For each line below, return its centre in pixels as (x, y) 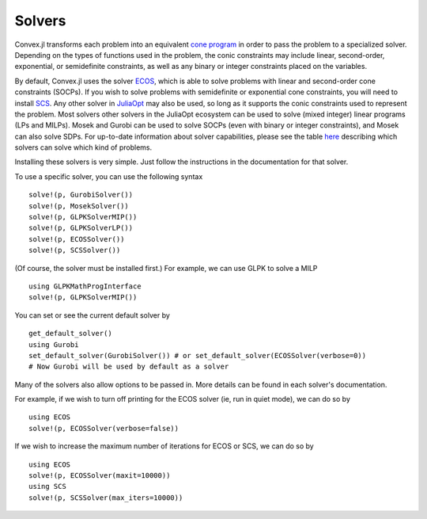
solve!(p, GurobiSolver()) (81, 195)
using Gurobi (54, 344)
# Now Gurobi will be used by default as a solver (129, 367)
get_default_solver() (70, 334)
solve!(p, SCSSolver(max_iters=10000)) (106, 498)
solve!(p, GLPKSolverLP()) (81, 228)
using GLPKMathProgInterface (85, 286)
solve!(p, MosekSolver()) (79, 206)
